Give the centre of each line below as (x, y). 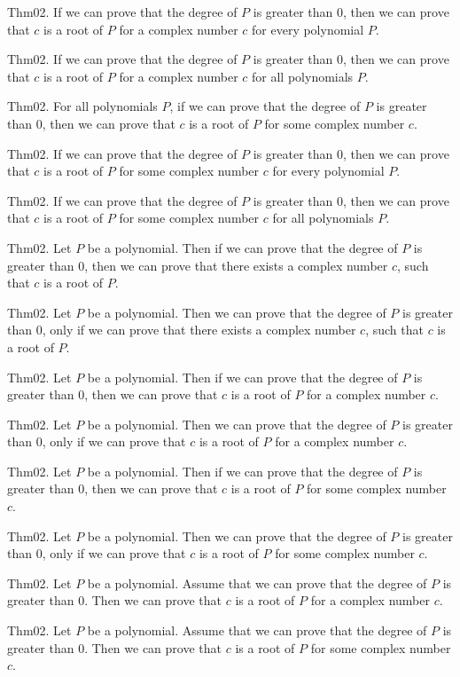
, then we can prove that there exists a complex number (236, 265)
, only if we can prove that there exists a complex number (199, 330)
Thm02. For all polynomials (82, 106)
